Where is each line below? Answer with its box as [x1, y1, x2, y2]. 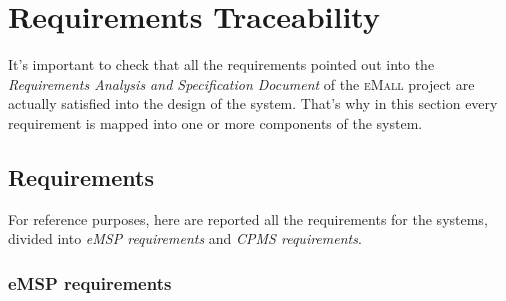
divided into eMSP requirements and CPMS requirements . [8, 228, 362, 249]
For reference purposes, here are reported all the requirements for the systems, [8, 208, 488, 229]
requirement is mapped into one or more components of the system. [8, 112, 423, 133]
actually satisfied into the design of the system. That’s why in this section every [8, 93, 498, 114]
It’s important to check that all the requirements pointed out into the [8, 54, 435, 75]
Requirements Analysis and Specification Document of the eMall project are [8, 73, 475, 94]
